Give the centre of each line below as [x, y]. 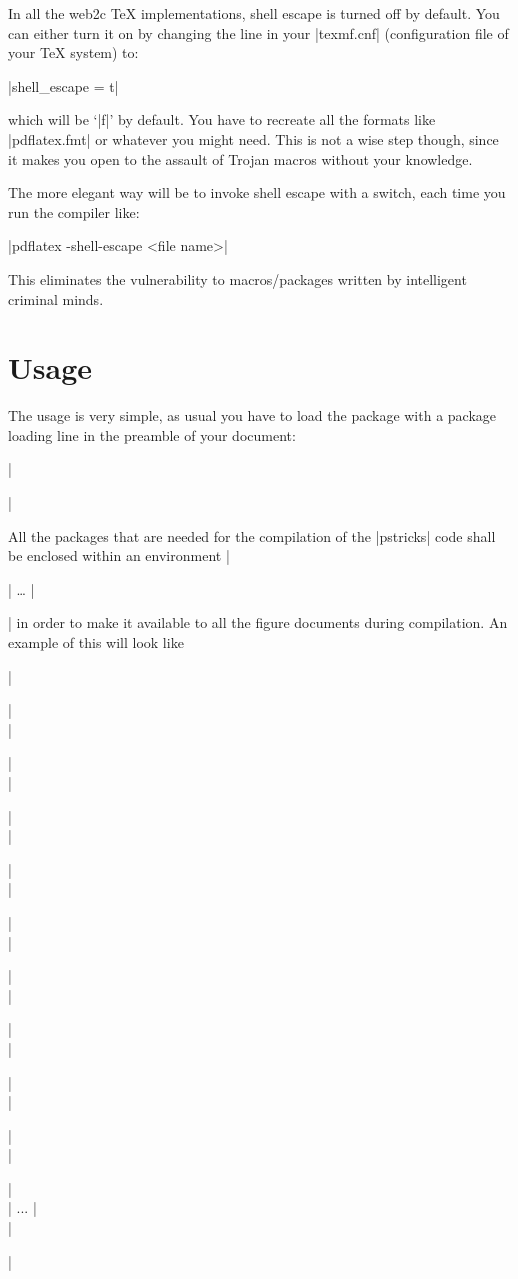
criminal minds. [56, 298]
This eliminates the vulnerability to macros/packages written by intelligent [237, 278]
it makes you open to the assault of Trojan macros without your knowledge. [240, 158]
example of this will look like [96, 642]
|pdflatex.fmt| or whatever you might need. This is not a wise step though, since [253, 138]
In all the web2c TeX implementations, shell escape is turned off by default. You [254, 13]
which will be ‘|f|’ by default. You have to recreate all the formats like [222, 119]
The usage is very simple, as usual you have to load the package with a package [252, 415]
